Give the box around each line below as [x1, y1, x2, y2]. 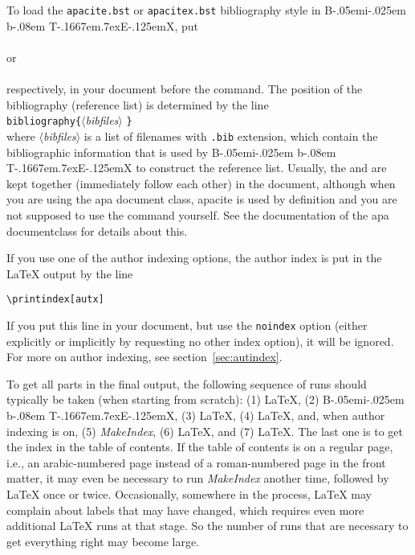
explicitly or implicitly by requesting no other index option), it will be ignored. [6, 332, 394, 349]
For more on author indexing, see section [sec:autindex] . [6, 348, 283, 365]
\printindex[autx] [6, 294, 104, 306]
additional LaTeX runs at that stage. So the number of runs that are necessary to [6, 517, 409, 534]
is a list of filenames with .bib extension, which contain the [83, 127, 378, 144]
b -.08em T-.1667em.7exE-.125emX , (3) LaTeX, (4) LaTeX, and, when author [6, 406, 385, 423]
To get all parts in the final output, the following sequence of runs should [6, 375, 367, 392]
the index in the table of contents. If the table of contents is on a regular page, [6, 438, 393, 455]
